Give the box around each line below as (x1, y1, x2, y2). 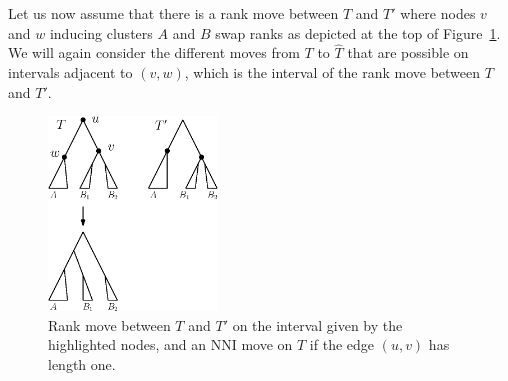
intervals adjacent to (8, 62, 133, 82)
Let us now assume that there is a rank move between (8, 3, 339, 23)
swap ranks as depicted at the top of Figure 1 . (215, 22, 501, 43)
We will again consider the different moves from (8, 42, 300, 63)
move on (241, 334, 293, 355)
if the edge (309, 334, 375, 355)
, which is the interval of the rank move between (184, 62, 481, 82)
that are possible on (347, 42, 469, 63)
